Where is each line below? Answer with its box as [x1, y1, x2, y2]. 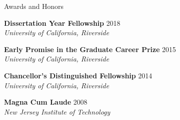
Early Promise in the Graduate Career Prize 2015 [4, 44, 176, 54]
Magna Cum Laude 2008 [4, 97, 88, 107]
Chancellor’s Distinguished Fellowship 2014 [4, 70, 152, 80]
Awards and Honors [4, 1, 64, 11]
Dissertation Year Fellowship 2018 [4, 17, 120, 28]
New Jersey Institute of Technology [4, 106, 111, 117]
